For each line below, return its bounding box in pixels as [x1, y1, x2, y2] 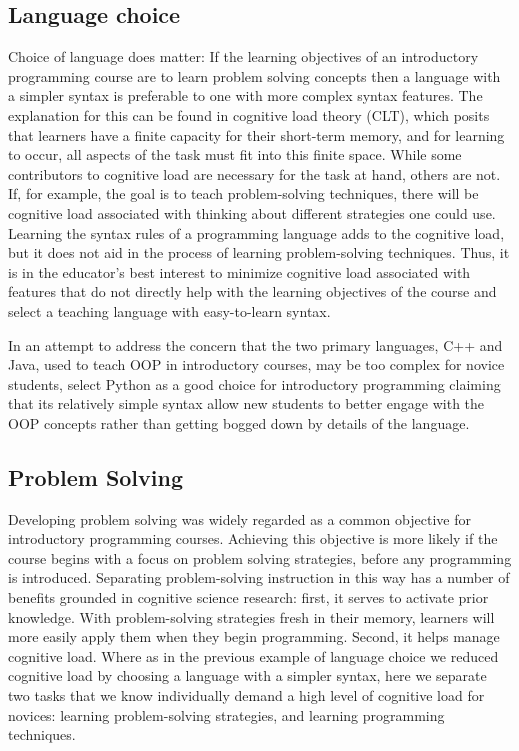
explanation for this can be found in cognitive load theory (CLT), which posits [8, 104, 490, 125]
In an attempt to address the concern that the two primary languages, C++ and [8, 334, 503, 355]
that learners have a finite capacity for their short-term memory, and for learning [8, 124, 505, 145]
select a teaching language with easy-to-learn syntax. [8, 300, 331, 321]
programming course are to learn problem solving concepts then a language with [8, 65, 501, 86]
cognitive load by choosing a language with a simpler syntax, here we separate [8, 665, 487, 686]
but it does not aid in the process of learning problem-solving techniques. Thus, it [8, 242, 510, 263]
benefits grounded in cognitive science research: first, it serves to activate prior [8, 587, 489, 608]
